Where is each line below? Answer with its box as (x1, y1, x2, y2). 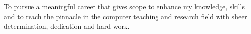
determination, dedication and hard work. (4, 21, 130, 31)
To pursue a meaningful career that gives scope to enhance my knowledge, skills (4, 1, 245, 11)
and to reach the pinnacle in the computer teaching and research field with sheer (4, 11, 247, 21)
